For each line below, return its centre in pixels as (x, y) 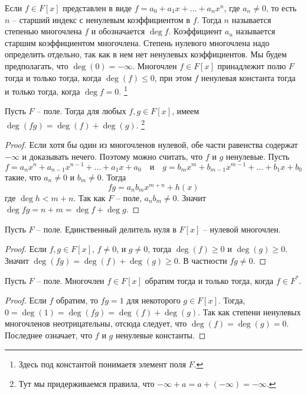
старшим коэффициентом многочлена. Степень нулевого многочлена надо (137, 42)
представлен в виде (97, 8)
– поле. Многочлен (71, 280)
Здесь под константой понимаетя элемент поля (102, 364)
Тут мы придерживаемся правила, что (86, 384)
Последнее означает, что (49, 335)
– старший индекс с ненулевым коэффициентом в (101, 19)
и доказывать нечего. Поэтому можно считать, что (112, 156)
